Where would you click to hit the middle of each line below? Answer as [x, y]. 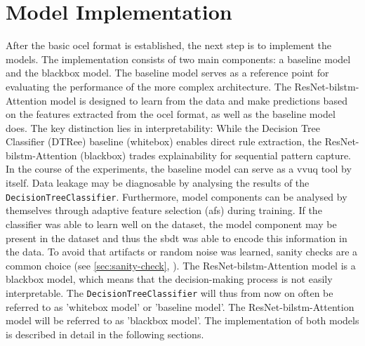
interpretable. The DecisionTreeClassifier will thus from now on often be [170, 292]
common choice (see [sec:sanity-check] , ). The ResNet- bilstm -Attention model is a [181, 265]
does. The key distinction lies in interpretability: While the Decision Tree [163, 127]
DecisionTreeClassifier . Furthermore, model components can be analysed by [177, 196]
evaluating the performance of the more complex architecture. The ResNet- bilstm [181, 86]
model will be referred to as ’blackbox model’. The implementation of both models [182, 320]
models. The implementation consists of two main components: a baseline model [178, 59]
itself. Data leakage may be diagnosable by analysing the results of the [158, 183]
